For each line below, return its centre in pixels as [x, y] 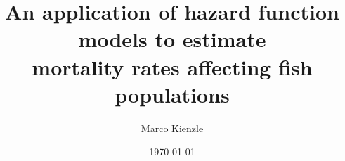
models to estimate [172, 39]
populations [172, 94]
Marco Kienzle [172, 128]
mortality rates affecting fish [172, 66]
